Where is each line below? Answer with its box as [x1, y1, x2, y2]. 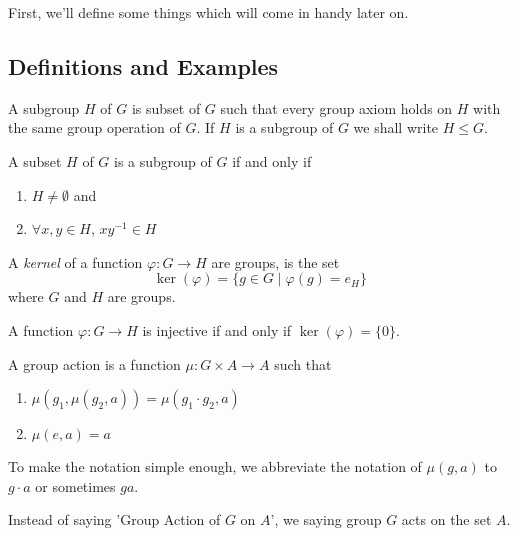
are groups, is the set [211, 251, 340, 272]
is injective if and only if [142, 319, 292, 340]
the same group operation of [8, 117, 181, 138]
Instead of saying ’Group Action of [8, 509, 221, 530]
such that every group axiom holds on [220, 97, 453, 118]
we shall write [353, 117, 439, 138]
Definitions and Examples [8, 50, 279, 81]
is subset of [131, 97, 201, 118]
